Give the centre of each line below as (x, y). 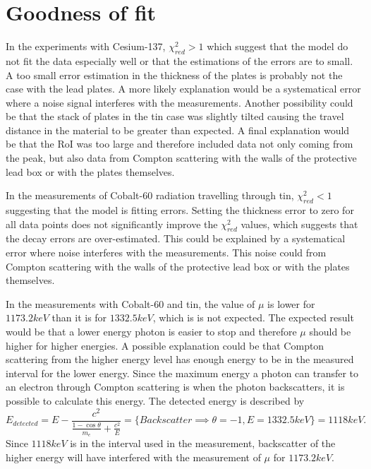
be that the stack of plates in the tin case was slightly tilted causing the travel (175, 116)
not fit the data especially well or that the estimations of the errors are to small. (180, 60)
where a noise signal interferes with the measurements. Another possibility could (180, 102)
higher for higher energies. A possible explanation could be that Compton (165, 345)
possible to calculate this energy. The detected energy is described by (155, 400)
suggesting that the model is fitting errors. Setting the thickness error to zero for (180, 210)
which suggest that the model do (278, 46)
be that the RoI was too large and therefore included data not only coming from (180, 144)
